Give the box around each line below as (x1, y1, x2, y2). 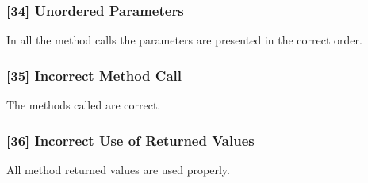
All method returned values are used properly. (6, 161, 230, 177)
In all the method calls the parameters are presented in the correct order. (6, 32, 362, 48)
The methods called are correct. (6, 97, 161, 113)
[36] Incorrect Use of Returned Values (6, 130, 255, 150)
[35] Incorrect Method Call (6, 65, 182, 85)
